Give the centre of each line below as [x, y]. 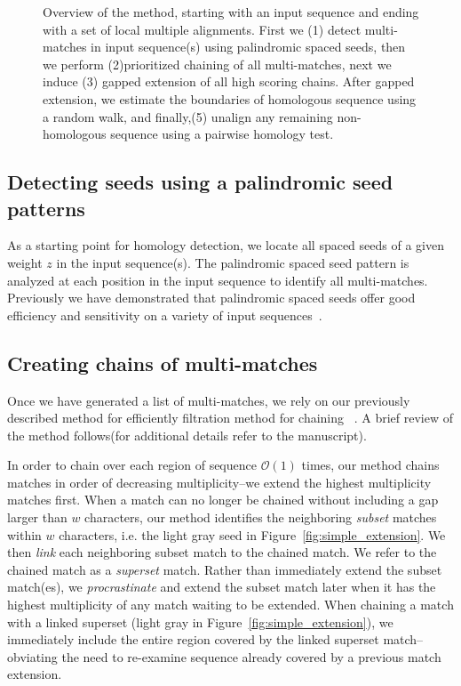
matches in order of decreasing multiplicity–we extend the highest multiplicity [219, 482]
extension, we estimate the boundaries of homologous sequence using [230, 98]
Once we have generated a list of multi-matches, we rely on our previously [209, 400]
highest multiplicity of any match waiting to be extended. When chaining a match [230, 605]
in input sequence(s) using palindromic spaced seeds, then [248, 47]
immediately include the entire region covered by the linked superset [193, 639]
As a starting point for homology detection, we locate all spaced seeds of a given [226, 245]
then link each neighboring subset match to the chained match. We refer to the [222, 552]
